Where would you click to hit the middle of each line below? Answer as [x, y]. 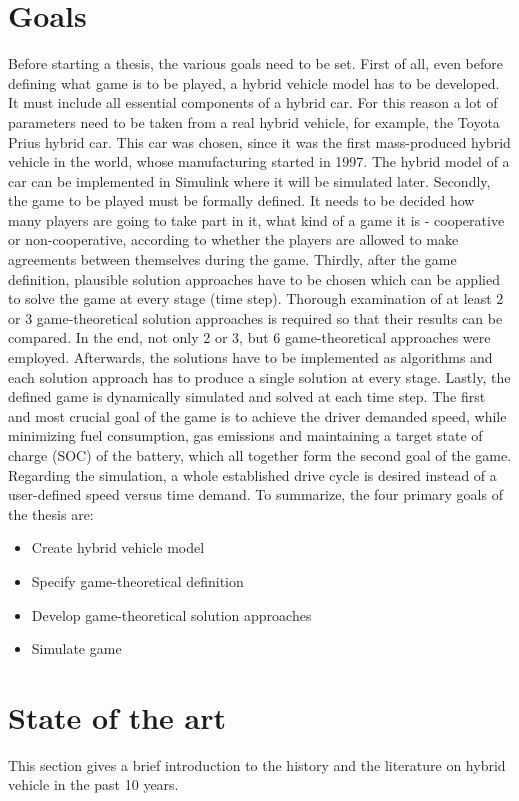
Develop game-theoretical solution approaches [171, 614]
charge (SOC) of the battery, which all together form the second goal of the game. [260, 455]
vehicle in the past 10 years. [93, 784]
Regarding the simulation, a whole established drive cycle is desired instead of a [252, 474]
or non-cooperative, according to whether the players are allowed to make [233, 239]
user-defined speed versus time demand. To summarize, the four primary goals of [255, 494]
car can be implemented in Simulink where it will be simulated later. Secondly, [249, 180]
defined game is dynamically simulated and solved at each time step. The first [247, 396]
